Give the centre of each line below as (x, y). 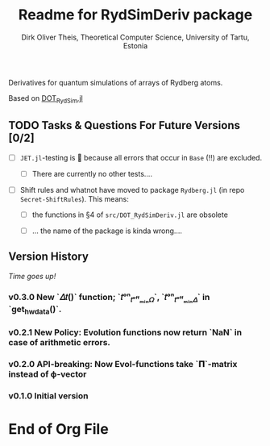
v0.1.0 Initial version (48, 395)
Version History (48, 257)
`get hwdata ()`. (35, 310)
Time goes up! (32, 276)
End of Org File (58, 429)
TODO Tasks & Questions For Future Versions (124, 125)
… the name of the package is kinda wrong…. (107, 231)
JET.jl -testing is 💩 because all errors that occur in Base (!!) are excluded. (141, 157)
